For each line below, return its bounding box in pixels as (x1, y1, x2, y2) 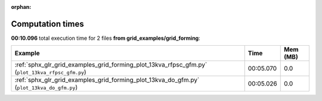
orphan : (11, 4, 32, 10)
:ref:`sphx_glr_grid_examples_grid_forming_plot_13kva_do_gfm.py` (14, 76, 200, 84)
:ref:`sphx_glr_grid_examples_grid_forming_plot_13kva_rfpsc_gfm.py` (14, 61, 208, 69)
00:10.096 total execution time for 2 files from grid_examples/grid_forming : (11, 34, 200, 42)
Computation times (11, 18, 84, 29)
